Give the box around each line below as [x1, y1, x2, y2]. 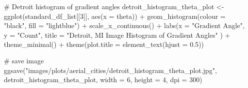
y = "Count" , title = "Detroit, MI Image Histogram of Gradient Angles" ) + [4, 29, 231, 40]
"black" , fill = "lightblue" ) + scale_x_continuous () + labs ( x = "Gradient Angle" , [4, 20, 245, 30]
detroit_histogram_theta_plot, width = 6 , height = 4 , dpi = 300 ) [4, 74, 202, 85]
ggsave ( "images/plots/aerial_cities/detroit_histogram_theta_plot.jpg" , [4, 65, 217, 75]
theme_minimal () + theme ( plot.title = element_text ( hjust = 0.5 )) [4, 39, 204, 49]
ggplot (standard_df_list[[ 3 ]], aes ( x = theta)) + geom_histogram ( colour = [4, 11, 226, 21]
